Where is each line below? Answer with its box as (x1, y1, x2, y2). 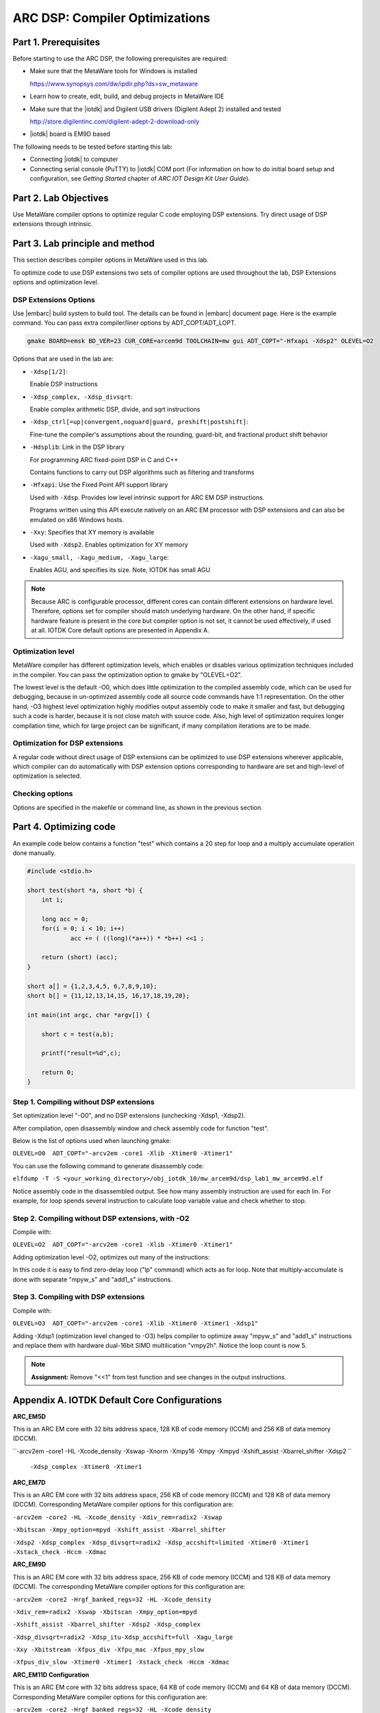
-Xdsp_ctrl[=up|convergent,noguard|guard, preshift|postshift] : (29, 418, 249, 426)
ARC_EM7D (12, 1478, 46, 1486)
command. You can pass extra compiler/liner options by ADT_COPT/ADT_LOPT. (12, 319, 236, 327)
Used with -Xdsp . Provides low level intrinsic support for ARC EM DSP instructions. (29, 493, 265, 502)
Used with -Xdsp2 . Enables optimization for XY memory (29, 541, 188, 549)
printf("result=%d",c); (41, 1049, 121, 1057)
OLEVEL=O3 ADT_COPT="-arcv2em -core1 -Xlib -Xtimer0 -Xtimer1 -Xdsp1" (12, 1320, 259, 1327)
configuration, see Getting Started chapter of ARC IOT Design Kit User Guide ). (29, 174, 251, 182)
